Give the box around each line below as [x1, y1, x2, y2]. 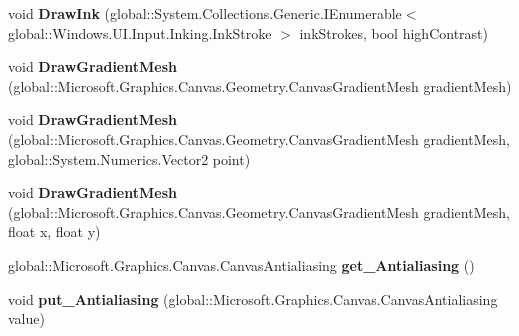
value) [8, 308, 45, 329]
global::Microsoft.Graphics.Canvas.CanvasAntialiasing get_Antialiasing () [8, 254, 475, 275]
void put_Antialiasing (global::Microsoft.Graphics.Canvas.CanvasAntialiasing [8, 288, 498, 309]
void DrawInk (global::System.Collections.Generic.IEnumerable [8, 3, 402, 23]
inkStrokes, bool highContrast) [299, 22, 488, 43]
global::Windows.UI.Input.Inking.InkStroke [8, 22, 272, 43]
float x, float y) [8, 221, 101, 242]
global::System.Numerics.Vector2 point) [8, 148, 251, 169]
